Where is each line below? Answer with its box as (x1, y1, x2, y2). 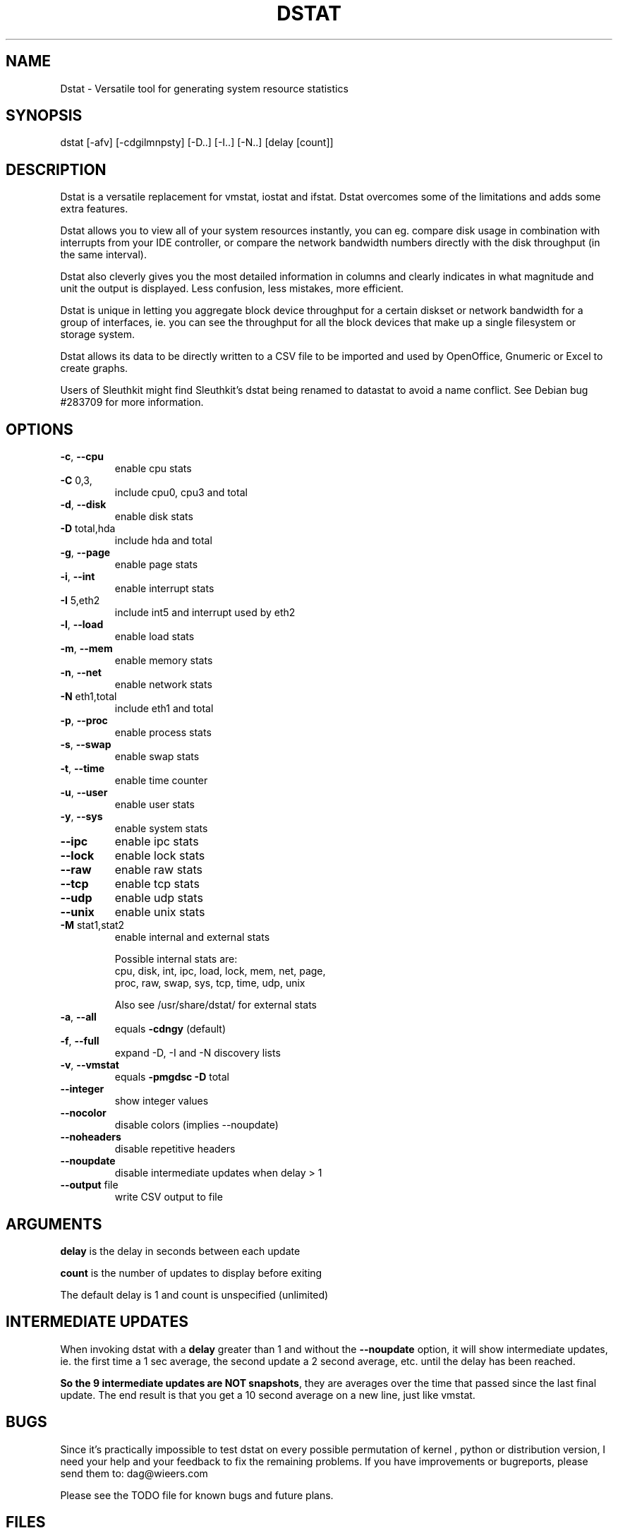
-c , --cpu (60, 450, 104, 463)
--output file (60, 1179, 119, 1191)
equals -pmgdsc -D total (114, 1071, 229, 1083)
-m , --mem (60, 642, 113, 655)
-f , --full (60, 1035, 99, 1047)
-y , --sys (60, 810, 103, 823)
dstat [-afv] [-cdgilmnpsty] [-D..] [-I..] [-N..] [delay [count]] (60, 136, 334, 149)
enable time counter (114, 774, 208, 787)
